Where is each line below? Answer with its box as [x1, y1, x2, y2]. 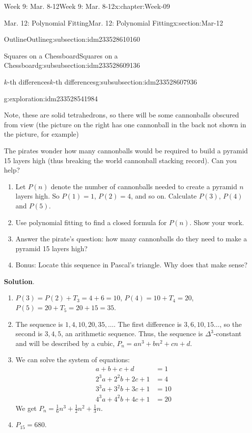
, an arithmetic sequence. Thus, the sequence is [61, 328, 203, 339]
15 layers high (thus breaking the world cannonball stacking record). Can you [4, 155, 237, 165]
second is [15, 328, 43, 339]
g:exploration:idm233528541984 [4, 93, 98, 103]
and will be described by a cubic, [15, 338, 115, 348]
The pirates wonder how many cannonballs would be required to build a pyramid [4, 145, 248, 155]
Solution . [4, 276, 35, 286]
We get [15, 403, 37, 413]
